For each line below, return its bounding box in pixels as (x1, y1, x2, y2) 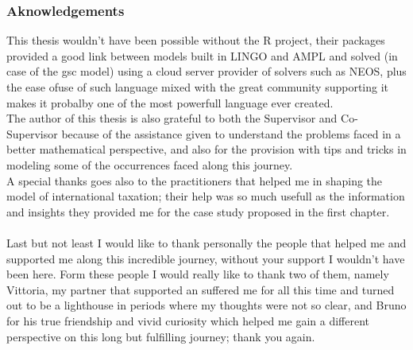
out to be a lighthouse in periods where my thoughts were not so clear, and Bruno (6, 297, 407, 313)
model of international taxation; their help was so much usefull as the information (6, 188, 405, 204)
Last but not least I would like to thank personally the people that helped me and (6, 234, 407, 251)
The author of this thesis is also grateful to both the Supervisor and (6, 110, 338, 126)
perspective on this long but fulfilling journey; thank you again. (6, 328, 315, 344)
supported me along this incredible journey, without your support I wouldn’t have (6, 250, 405, 266)
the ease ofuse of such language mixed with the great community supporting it (6, 79, 389, 95)
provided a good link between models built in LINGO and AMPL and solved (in (6, 47, 398, 64)
